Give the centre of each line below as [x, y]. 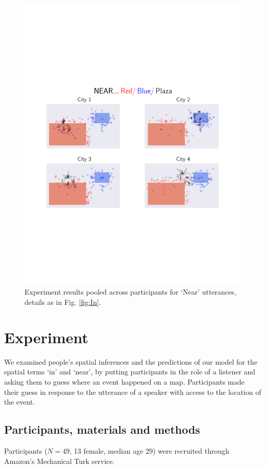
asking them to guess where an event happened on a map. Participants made [124, 381]
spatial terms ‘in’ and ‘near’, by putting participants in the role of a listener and [130, 372]
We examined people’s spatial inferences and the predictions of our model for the [131, 361]
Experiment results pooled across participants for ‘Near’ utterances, [130, 292]
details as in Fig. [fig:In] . [63, 302]
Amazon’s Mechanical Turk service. [59, 461]
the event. [20, 402]
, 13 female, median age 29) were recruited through [150, 450]
